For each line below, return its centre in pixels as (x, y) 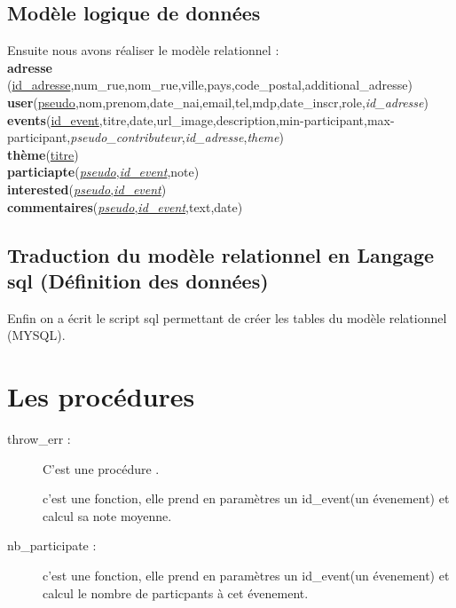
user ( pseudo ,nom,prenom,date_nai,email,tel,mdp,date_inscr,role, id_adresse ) (218, 102)
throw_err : (39, 439)
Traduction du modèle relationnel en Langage (221, 254)
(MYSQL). (36, 335)
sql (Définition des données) (138, 280)
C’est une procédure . (101, 468)
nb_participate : (52, 545)
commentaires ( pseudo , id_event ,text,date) (125, 206)
